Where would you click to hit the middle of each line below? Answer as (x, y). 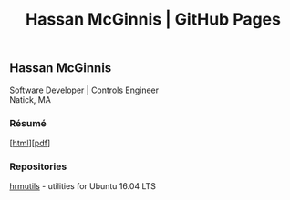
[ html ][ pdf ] (30, 143)
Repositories (38, 166)
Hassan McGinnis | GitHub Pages (153, 20)
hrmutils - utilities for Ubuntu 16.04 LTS (83, 186)
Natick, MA (31, 99)
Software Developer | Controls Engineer (84, 90)
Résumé (28, 123)
